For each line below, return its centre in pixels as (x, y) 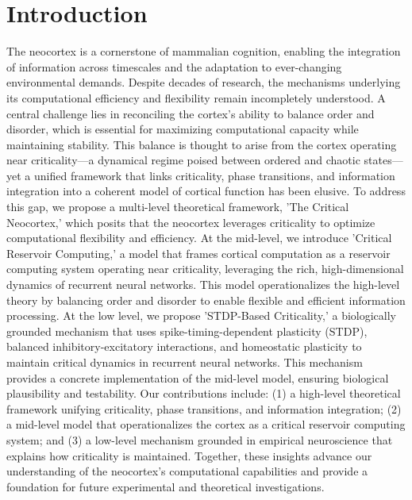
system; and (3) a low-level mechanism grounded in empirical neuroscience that (200, 439)
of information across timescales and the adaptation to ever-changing (174, 66)
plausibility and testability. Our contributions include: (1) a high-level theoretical (204, 393)
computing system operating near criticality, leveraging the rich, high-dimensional (205, 269)
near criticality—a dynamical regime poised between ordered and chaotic (183, 160)
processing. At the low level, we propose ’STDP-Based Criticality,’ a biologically (201, 315)
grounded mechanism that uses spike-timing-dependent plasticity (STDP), (187, 331)
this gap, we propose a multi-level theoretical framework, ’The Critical (178, 207)
